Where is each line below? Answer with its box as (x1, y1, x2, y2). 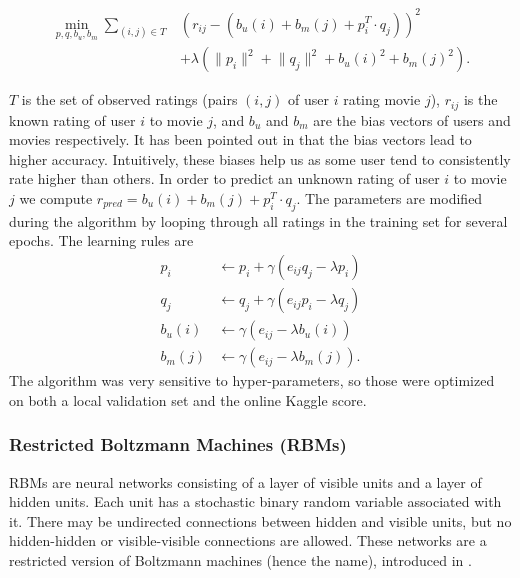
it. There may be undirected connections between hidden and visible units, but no (9, 510, 512, 531)
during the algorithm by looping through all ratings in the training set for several (9, 210, 508, 231)
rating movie (343, 89, 421, 110)
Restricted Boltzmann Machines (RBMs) (9, 432, 347, 457)
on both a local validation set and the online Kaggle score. (9, 389, 367, 410)
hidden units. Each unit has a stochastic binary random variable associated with (9, 491, 502, 512)
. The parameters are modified (296, 188, 483, 209)
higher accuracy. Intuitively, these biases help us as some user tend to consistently (9, 148, 511, 169)
